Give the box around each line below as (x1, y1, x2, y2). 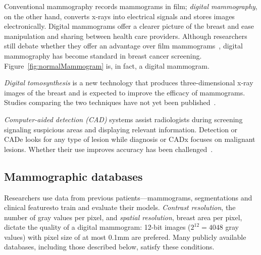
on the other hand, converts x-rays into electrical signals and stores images (4, 11, 235, 21)
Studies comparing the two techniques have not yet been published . (4, 97, 216, 108)
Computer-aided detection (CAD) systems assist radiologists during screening (4, 114, 243, 124)
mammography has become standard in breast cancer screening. (4, 50, 202, 61)
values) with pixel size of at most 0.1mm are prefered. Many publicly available (4, 231, 246, 242)
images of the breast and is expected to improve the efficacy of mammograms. (4, 87, 245, 97)
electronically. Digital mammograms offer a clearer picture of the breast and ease (4, 21, 254, 31)
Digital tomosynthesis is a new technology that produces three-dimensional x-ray (4, 77, 253, 88)
